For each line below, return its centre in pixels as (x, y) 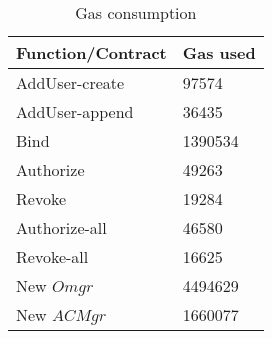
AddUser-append (75, 111)
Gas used (219, 52)
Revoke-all (52, 256)
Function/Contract (91, 52)
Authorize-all (61, 227)
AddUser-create (70, 82)
